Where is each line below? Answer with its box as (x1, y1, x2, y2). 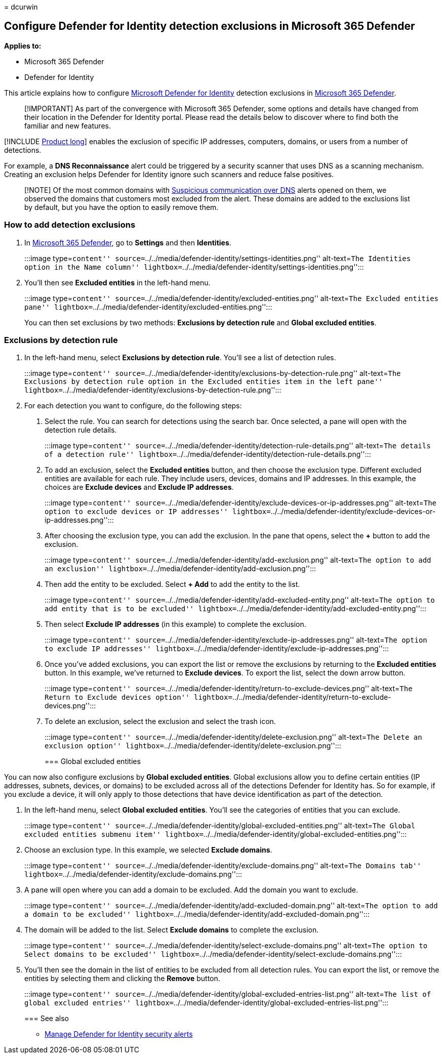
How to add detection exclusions (4, 220, 136, 230)
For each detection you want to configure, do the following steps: (24, 401, 242, 410)
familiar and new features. (24, 121, 111, 130)
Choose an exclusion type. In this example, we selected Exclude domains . (24, 845, 272, 855)
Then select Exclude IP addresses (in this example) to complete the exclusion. (45, 620, 306, 629)
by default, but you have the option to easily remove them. (24, 202, 219, 211)
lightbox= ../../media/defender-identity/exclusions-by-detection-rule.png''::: (24, 386, 281, 395)
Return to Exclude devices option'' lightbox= (45, 693, 232, 702)
